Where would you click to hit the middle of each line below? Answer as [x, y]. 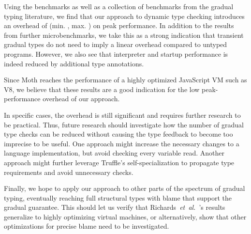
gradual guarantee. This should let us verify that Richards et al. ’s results [115, 207]
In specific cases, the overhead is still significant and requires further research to [122, 115]
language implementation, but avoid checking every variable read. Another [114, 153]
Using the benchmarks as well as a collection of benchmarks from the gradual [119, 6]
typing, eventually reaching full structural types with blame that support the [118, 197]
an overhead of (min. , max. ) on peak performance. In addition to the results [119, 25]
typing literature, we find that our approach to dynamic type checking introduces [124, 16]
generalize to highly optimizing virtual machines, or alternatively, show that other [125, 216]
